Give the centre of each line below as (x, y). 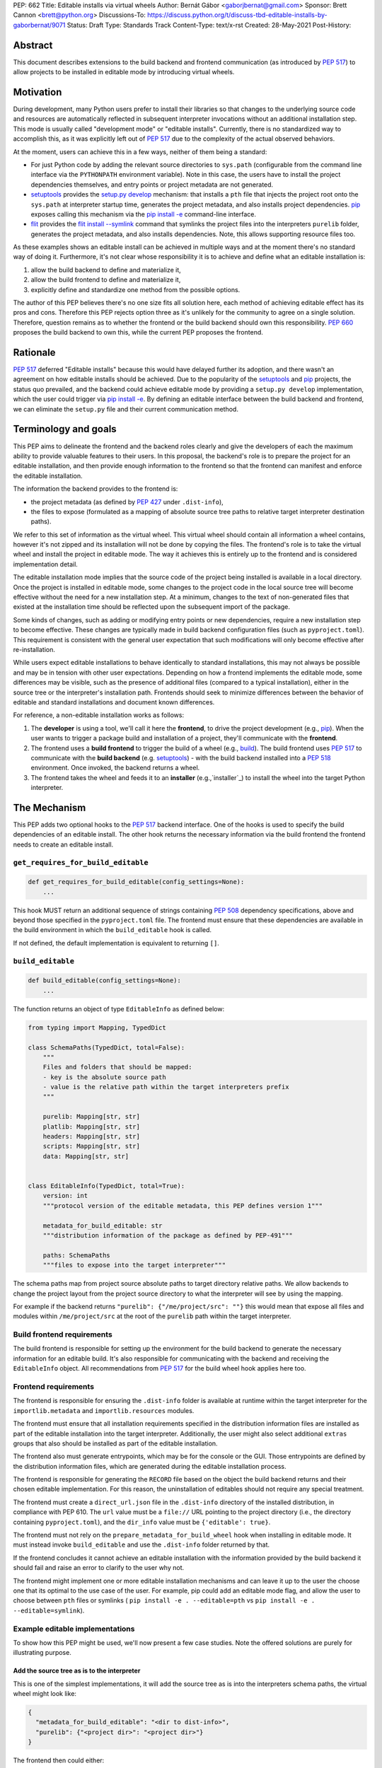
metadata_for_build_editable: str (103, 1226)
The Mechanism (50, 807)
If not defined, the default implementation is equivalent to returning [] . (116, 943)
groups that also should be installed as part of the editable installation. (116, 1443)
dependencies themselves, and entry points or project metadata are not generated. (152, 185)
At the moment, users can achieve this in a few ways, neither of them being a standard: (140, 151)
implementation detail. (45, 564)
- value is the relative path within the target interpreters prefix (166, 1087)
